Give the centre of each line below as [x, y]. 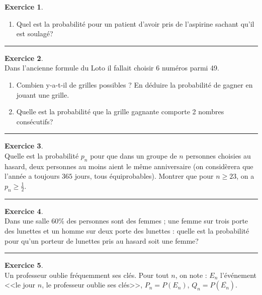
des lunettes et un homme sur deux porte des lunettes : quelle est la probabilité [127, 230]
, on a [245, 176]
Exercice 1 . [24, 7]
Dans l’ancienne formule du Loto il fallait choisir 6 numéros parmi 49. [112, 68]
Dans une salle [27, 221]
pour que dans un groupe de [134, 155]
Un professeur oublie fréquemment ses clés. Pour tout [87, 275]
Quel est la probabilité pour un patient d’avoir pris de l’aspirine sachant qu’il [135, 23]
